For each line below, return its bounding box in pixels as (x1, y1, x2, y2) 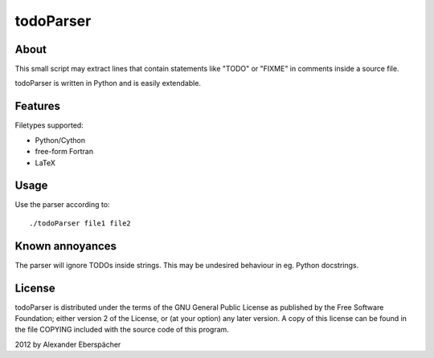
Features (14, 100, 60, 113)
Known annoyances (14, 239, 117, 253)
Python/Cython (35, 135, 86, 144)
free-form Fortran (35, 147, 94, 157)
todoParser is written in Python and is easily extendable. (14, 79, 201, 88)
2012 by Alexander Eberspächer (14, 340, 121, 349)
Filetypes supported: (14, 120, 84, 130)
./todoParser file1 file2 (29, 218, 132, 228)
